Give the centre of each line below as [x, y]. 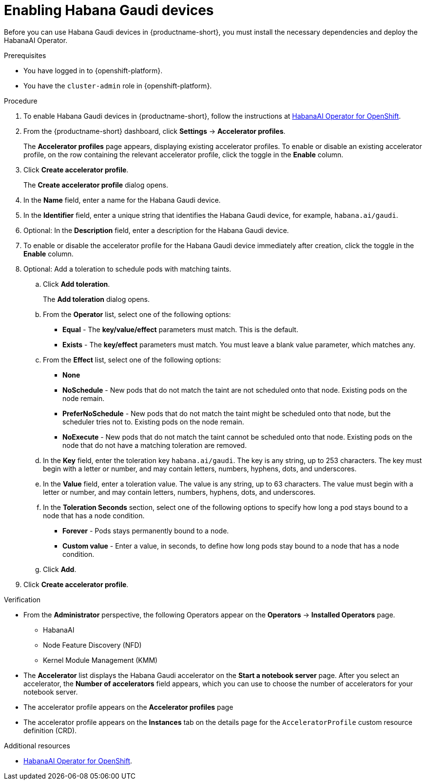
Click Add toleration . [77, 284]
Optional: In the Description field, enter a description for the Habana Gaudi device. [156, 230]
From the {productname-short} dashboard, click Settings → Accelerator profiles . [155, 131]
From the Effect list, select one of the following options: [132, 360]
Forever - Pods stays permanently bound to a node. [146, 530]
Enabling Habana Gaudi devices [109, 10]
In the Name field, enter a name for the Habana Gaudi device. [122, 200]
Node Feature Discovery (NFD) [92, 645]
